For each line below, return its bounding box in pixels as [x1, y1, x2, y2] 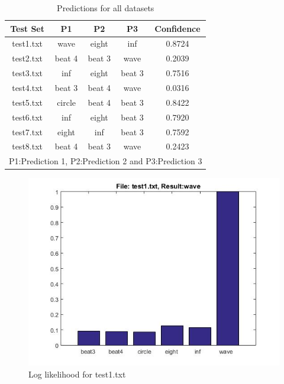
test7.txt [12, 125, 43, 138]
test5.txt [12, 96, 43, 108]
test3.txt [12, 67, 43, 79]
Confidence [154, 22, 201, 34]
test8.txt [12, 140, 43, 152]
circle [57, 96, 76, 108]
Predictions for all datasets [57, 2, 154, 14]
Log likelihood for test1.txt [28, 367, 126, 380]
